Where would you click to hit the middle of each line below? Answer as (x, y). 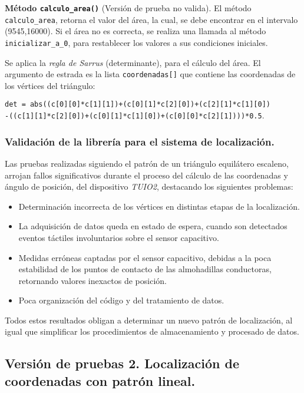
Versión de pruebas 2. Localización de (122, 363)
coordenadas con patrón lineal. (100, 380)
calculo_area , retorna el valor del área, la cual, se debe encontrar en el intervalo (151, 19)
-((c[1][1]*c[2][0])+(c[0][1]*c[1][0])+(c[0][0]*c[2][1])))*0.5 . (135, 115)
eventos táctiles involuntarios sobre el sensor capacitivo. (119, 237)
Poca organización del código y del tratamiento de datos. (121, 300)
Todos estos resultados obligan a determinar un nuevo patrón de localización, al (149, 320)
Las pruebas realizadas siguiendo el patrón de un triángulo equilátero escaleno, (147, 163)
